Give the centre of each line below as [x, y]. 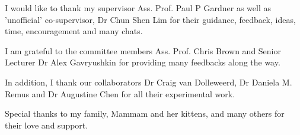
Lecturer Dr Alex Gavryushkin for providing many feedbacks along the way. [143, 62]
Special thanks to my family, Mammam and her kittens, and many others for [145, 113]
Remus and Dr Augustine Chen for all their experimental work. [120, 93]
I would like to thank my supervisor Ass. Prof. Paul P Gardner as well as [138, 8]
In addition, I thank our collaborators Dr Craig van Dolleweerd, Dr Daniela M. [149, 82]
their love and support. [47, 125]
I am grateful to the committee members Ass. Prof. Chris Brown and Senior [143, 50]
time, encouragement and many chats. [74, 31]
